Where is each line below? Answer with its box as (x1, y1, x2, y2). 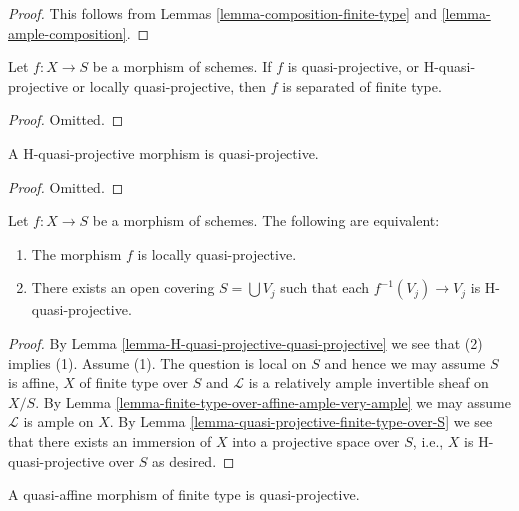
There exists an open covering (31, 277, 215, 298)
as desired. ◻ (152, 450, 235, 471)
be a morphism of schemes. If (92, 56, 272, 77)
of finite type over (79, 372, 189, 393)
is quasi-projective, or (287, 56, 420, 77)
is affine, (8, 372, 59, 393)
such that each (280, 277, 370, 298)
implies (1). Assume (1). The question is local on (8, 352, 307, 373)
